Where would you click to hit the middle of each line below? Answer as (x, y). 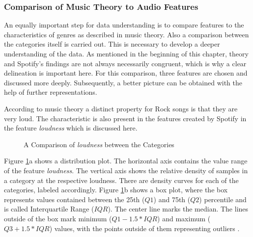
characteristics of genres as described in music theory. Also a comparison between (126, 34)
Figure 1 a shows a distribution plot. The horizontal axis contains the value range (126, 161)
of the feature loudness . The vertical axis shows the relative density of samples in (126, 170)
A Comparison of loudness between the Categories (99, 144)
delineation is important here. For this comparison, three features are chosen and (126, 73)
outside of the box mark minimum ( (58, 218)
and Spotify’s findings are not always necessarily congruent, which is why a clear (125, 63)
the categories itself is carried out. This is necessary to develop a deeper (112, 44)
